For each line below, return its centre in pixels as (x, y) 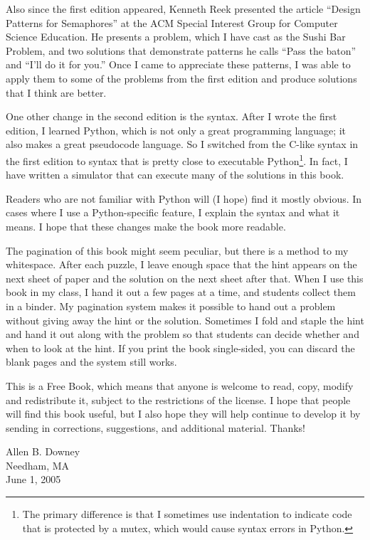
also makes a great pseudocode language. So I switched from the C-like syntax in (182, 144)
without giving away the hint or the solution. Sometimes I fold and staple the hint (185, 320)
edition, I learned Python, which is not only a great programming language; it (176, 130)
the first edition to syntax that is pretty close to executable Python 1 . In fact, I (177, 159)
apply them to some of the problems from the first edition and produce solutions (181, 78)
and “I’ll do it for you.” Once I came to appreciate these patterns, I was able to (178, 64)
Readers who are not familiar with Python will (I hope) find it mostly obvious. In (184, 198)
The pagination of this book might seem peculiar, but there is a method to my (177, 250)
